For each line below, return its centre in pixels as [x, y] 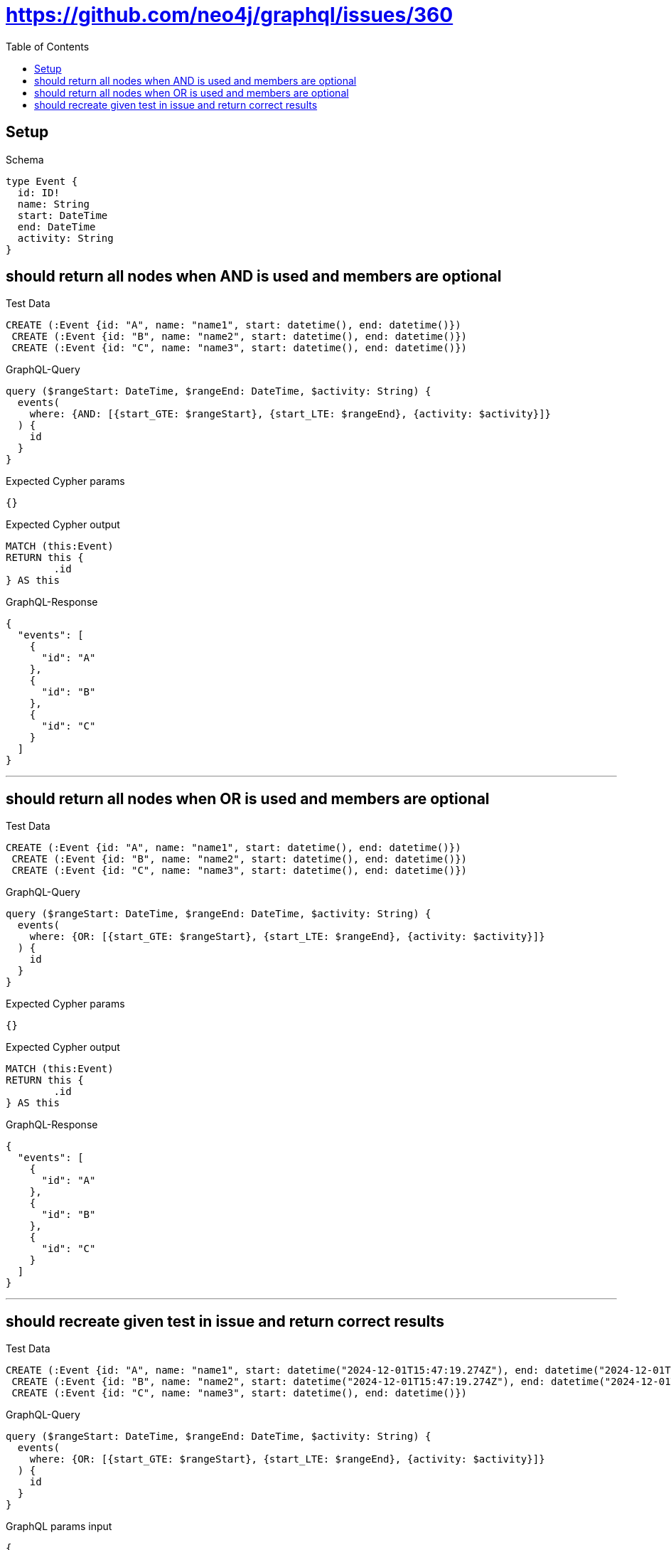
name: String [54, 204]
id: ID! [38, 192]
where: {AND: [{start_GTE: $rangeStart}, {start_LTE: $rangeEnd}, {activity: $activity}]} [290, 414]
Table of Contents [48, 46]
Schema [25, 159]
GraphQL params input [59, 1527]
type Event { [42, 181]
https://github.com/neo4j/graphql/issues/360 [230, 15]
